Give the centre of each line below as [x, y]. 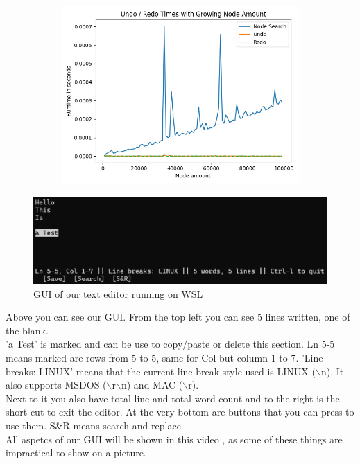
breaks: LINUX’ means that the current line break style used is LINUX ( [161, 371]
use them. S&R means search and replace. [95, 425]
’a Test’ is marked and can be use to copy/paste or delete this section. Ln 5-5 [170, 344]
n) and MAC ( [152, 385]
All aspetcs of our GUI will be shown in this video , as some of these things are [174, 439]
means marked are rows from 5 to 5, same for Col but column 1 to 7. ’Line [164, 358]
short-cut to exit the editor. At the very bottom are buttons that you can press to [180, 412]
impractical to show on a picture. [76, 453]
